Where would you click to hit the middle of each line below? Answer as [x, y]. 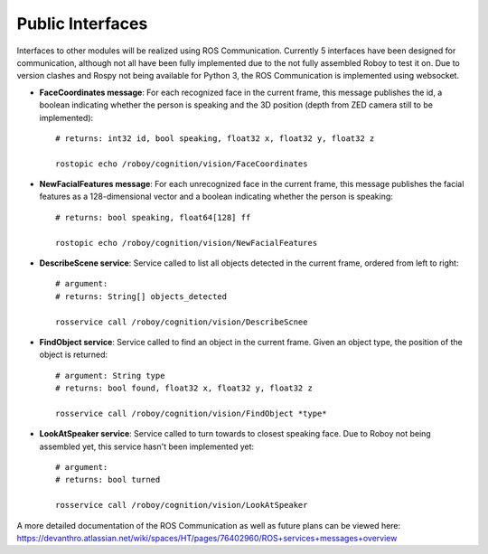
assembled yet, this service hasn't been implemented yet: [147, 446]
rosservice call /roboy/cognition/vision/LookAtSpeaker [182, 505]
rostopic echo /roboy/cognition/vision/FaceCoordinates [182, 164]
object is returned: [74, 355]
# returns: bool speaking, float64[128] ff [153, 217]
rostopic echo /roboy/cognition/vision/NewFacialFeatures [187, 243]
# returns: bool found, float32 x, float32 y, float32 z [184, 388]
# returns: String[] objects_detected [141, 296]
